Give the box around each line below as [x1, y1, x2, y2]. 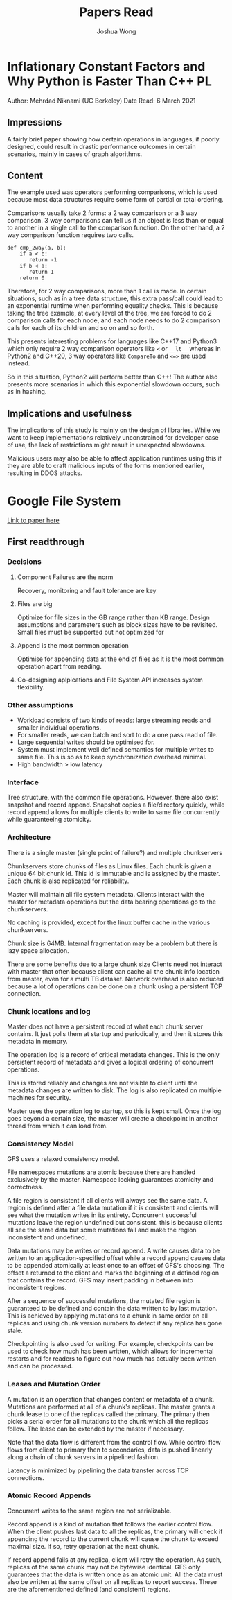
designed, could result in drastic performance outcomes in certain [7, 142, 196, 150]
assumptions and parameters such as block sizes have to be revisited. [17, 620, 218, 628]
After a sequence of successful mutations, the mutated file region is [7, 1297, 201, 1305]
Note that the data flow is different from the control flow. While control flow [7, 1438, 221, 1446]
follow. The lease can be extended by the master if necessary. [7, 1425, 185, 1433]
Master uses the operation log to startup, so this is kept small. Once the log [7, 1107, 222, 1115]
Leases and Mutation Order [7, 1379, 101, 1389]
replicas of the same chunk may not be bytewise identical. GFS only [7, 1563, 201, 1571]
